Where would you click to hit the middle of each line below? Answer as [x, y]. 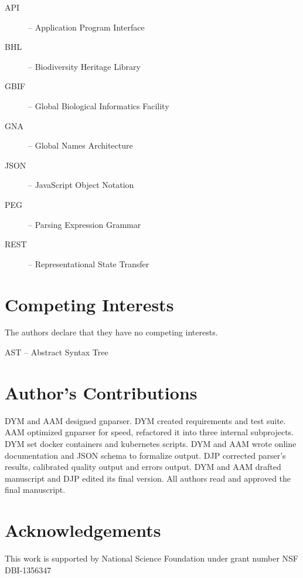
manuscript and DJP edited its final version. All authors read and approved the [148, 478]
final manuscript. [35, 490]
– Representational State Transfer [89, 263]
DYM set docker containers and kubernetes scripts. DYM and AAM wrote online [151, 443]
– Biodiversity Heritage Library [84, 66]
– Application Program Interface [86, 27]
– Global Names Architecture [81, 145]
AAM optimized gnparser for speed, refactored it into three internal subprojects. [149, 432]
